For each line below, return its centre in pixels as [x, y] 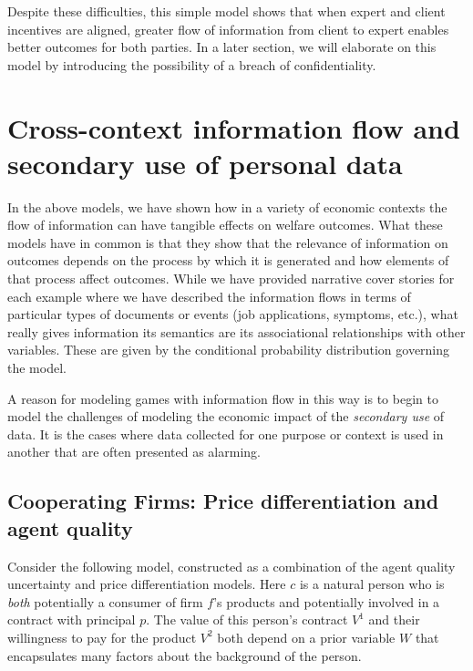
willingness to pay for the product [102, 637]
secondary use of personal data [205, 163]
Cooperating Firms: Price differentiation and [223, 501]
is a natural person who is [372, 584]
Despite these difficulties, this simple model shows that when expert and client [226, 11]
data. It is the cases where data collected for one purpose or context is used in [226, 434]
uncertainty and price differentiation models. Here [147, 584]
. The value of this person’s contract [247, 619]
